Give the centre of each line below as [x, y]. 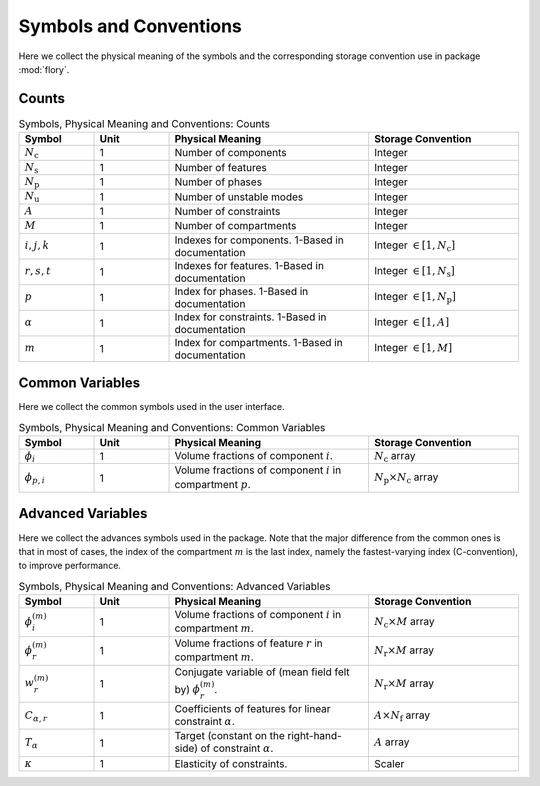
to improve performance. [70, 566]
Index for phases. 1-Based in [241, 291]
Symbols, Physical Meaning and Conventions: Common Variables [172, 427]
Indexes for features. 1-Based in [249, 265]
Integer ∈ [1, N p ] [415, 297]
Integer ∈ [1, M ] [413, 348]
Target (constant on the [229, 736]
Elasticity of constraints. [231, 764]
